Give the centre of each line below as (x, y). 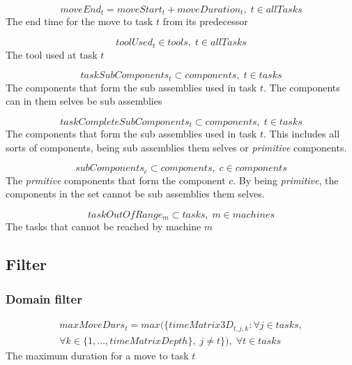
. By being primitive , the (286, 180)
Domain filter (44, 298)
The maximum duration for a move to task (97, 355)
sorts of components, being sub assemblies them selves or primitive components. (176, 147)
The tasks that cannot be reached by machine (104, 226)
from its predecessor (205, 21)
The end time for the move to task (79, 21)
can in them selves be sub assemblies (84, 101)
